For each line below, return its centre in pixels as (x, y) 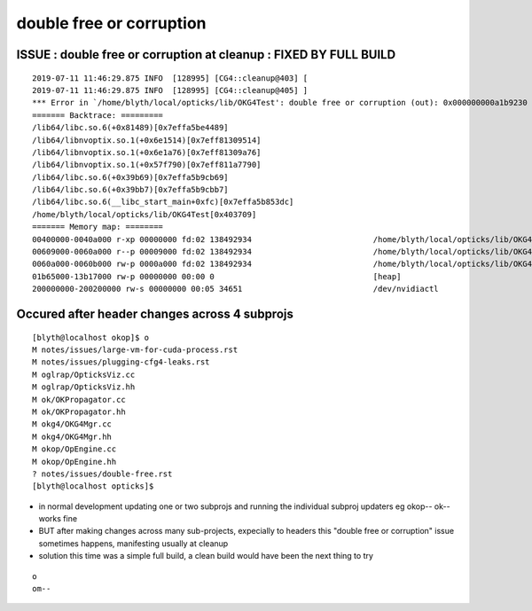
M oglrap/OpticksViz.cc (84, 374)
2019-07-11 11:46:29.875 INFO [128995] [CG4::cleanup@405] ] (170, 90)
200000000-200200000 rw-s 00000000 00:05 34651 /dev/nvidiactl (235, 289)
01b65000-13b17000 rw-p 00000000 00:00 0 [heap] (217, 276)
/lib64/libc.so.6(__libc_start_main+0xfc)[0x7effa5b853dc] (163, 202)
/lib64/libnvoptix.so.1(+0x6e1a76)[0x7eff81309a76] (147, 152)
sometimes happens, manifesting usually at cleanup (133, 543)
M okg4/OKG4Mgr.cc (72, 424)
